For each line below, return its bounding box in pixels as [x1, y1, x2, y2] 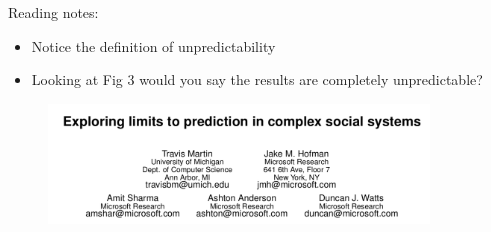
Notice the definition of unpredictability [31, 35, 276, 56]
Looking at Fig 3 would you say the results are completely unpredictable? [31, 69, 483, 90]
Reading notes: [8, 2, 99, 22]
